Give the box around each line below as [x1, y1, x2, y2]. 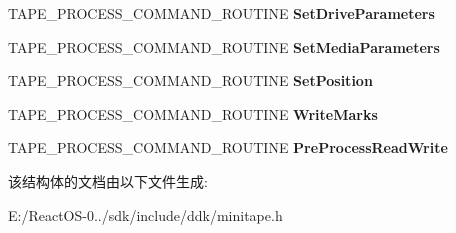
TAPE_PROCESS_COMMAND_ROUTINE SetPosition [8, 70, 373, 91]
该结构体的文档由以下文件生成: [8, 170, 208, 191]
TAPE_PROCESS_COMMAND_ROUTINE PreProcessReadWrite [8, 137, 448, 158]
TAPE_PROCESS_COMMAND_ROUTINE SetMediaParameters [8, 36, 440, 57]
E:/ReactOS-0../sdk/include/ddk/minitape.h [8, 204, 283, 225]
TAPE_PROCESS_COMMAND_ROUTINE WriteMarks [8, 103, 378, 124]
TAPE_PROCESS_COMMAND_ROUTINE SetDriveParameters [8, 3, 435, 23]
